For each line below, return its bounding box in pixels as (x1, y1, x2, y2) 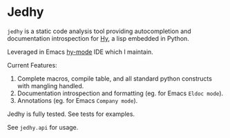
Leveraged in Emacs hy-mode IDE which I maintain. (7, 48, 153, 56)
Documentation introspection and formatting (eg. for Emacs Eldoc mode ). (17, 89, 224, 97)
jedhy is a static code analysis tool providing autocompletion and (7, 27, 191, 35)
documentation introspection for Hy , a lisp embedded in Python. (7, 34, 190, 42)
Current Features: (7, 61, 57, 69)
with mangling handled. (17, 81, 84, 90)
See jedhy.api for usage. (7, 123, 79, 131)
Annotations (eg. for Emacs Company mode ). (17, 96, 138, 104)
